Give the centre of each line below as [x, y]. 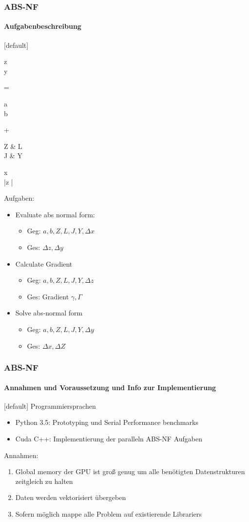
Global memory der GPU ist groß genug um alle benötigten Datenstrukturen [130, 471]
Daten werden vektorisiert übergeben [71, 497]
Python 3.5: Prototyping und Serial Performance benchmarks [107, 422]
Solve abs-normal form [49, 313]
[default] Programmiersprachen [50, 406]
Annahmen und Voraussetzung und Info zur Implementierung [110, 387]
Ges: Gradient [48, 296]
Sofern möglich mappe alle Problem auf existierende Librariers [109, 513]
